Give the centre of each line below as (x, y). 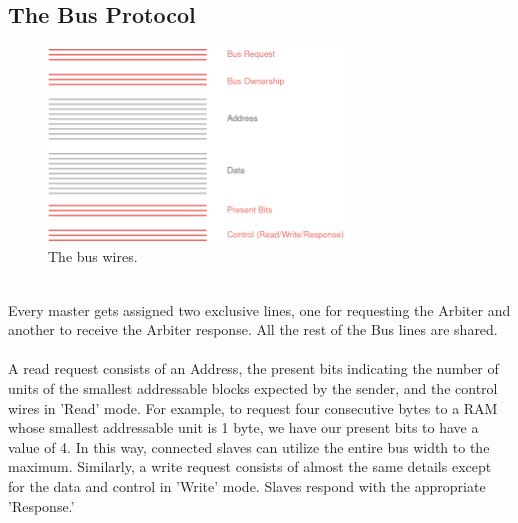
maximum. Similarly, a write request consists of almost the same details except (250, 466)
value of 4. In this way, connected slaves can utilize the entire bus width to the (249, 446)
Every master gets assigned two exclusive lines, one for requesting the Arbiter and (259, 309)
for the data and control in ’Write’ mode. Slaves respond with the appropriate (247, 485)
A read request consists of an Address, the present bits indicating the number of (253, 368)
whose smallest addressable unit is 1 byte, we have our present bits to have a (243, 427)
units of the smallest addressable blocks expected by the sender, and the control (253, 388)
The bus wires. (93, 256)
